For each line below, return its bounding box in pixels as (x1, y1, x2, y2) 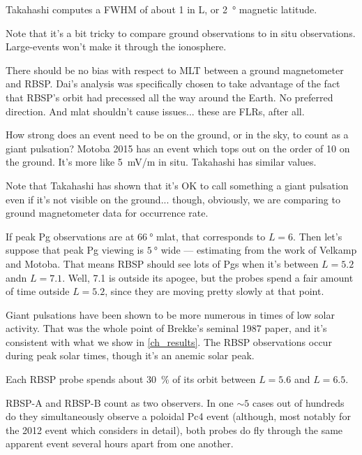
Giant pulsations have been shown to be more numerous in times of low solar (6, 307, 335, 322)
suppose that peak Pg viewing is (6, 243, 144, 257)
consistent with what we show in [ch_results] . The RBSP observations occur (6, 334, 332, 349)
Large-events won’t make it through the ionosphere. (6, 39, 227, 54)
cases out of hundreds (252, 395, 345, 410)
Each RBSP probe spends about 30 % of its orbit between (6, 372, 256, 387)
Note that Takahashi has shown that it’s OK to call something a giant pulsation (6, 178, 349, 192)
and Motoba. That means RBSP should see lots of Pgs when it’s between (6, 256, 319, 270)
